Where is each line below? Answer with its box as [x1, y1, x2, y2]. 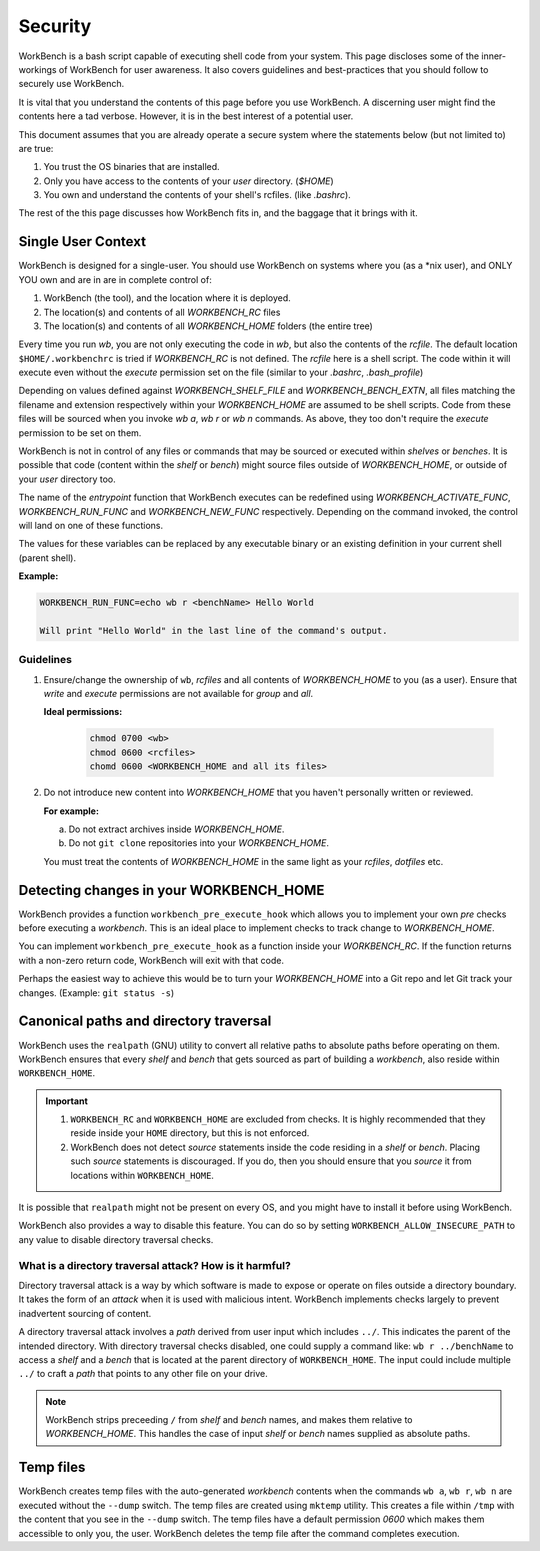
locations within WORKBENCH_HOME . [70, 1169, 215, 1181]
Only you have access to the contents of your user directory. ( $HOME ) [43, 175, 334, 187]
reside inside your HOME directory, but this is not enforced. [70, 1127, 310, 1139]
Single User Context [18, 233, 147, 250]
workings [18, 63, 57, 75]
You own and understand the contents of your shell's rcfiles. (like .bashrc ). [43, 189, 352, 201]
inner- [481, 50, 507, 62]
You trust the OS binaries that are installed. [43, 161, 220, 173]
